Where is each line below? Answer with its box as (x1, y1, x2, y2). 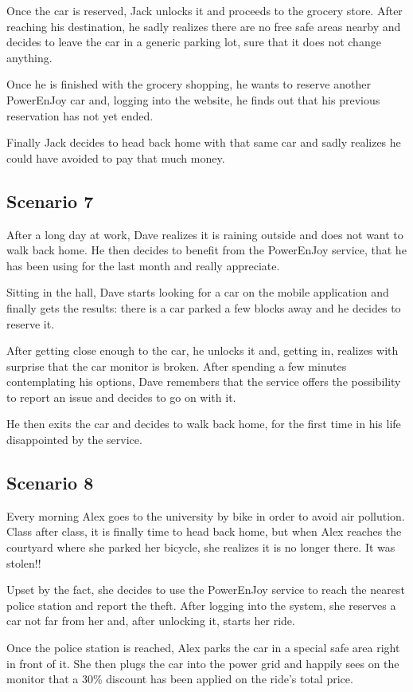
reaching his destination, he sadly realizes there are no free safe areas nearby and (6, 18, 401, 34)
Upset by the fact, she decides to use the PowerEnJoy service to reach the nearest (6, 581, 405, 598)
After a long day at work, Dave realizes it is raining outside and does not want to (6, 226, 403, 242)
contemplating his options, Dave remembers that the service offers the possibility (6, 373, 401, 390)
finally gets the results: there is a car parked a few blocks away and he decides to (6, 299, 401, 316)
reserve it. (6, 315, 55, 332)
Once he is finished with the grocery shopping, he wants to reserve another (6, 76, 371, 92)
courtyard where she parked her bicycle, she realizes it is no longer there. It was (6, 539, 395, 556)
